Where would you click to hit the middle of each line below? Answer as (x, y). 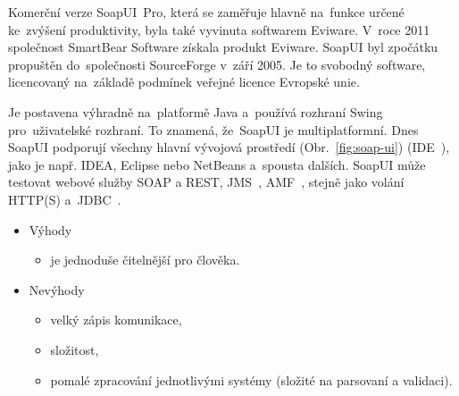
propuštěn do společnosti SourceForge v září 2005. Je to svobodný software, (217, 64)
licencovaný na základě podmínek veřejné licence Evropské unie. (184, 82)
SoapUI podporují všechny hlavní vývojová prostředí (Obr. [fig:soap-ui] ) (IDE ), (229, 147)
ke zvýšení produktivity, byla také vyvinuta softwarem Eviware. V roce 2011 (219, 29)
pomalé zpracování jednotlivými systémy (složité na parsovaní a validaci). (251, 379)
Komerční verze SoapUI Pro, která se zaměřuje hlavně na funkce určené (206, 12)
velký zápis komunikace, (116, 320)
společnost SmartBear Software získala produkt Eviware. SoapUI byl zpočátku (223, 47)
